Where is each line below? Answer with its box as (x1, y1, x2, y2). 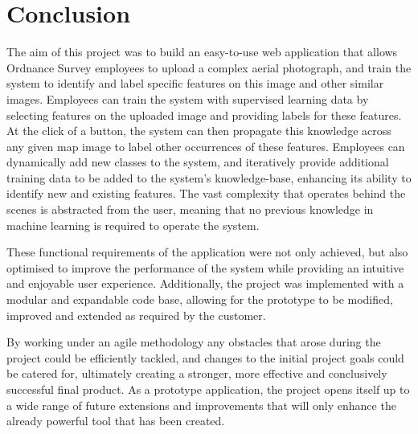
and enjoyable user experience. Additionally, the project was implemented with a (6, 275, 404, 292)
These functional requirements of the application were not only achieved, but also (6, 244, 408, 260)
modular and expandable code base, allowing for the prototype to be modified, (6, 291, 393, 308)
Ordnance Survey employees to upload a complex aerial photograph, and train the (6, 59, 412, 76)
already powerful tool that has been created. (6, 412, 225, 429)
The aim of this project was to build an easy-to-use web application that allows (6, 43, 398, 60)
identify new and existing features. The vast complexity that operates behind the (6, 185, 406, 202)
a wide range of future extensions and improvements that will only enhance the (6, 396, 396, 413)
